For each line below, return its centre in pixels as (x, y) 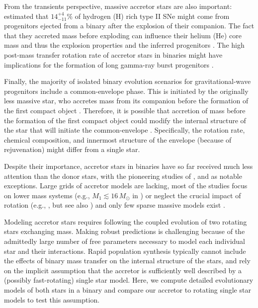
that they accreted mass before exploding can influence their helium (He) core (123, 35)
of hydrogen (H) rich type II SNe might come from (152, 16)
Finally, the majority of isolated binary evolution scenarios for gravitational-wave (128, 81)
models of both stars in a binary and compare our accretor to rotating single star (128, 290)
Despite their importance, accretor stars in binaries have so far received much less (129, 166)
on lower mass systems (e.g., (47, 195)
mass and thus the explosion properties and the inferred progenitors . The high (124, 45)
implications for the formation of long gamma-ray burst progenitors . (109, 64)
